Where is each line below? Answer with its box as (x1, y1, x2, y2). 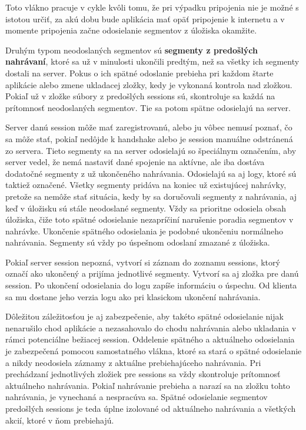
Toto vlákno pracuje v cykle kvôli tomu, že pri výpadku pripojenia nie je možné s (5, 1, 299, 13)
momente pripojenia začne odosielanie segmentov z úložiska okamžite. (5, 24, 257, 36)
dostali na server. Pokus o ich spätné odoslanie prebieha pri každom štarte (5, 66, 274, 79)
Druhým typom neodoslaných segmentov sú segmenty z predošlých (5, 43, 258, 56)
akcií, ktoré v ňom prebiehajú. (5, 414, 114, 426)
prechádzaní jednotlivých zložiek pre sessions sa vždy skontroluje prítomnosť (5, 368, 281, 380)
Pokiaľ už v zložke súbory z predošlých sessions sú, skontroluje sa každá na (5, 90, 275, 102)
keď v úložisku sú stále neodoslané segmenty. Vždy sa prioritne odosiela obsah (5, 201, 287, 214)
